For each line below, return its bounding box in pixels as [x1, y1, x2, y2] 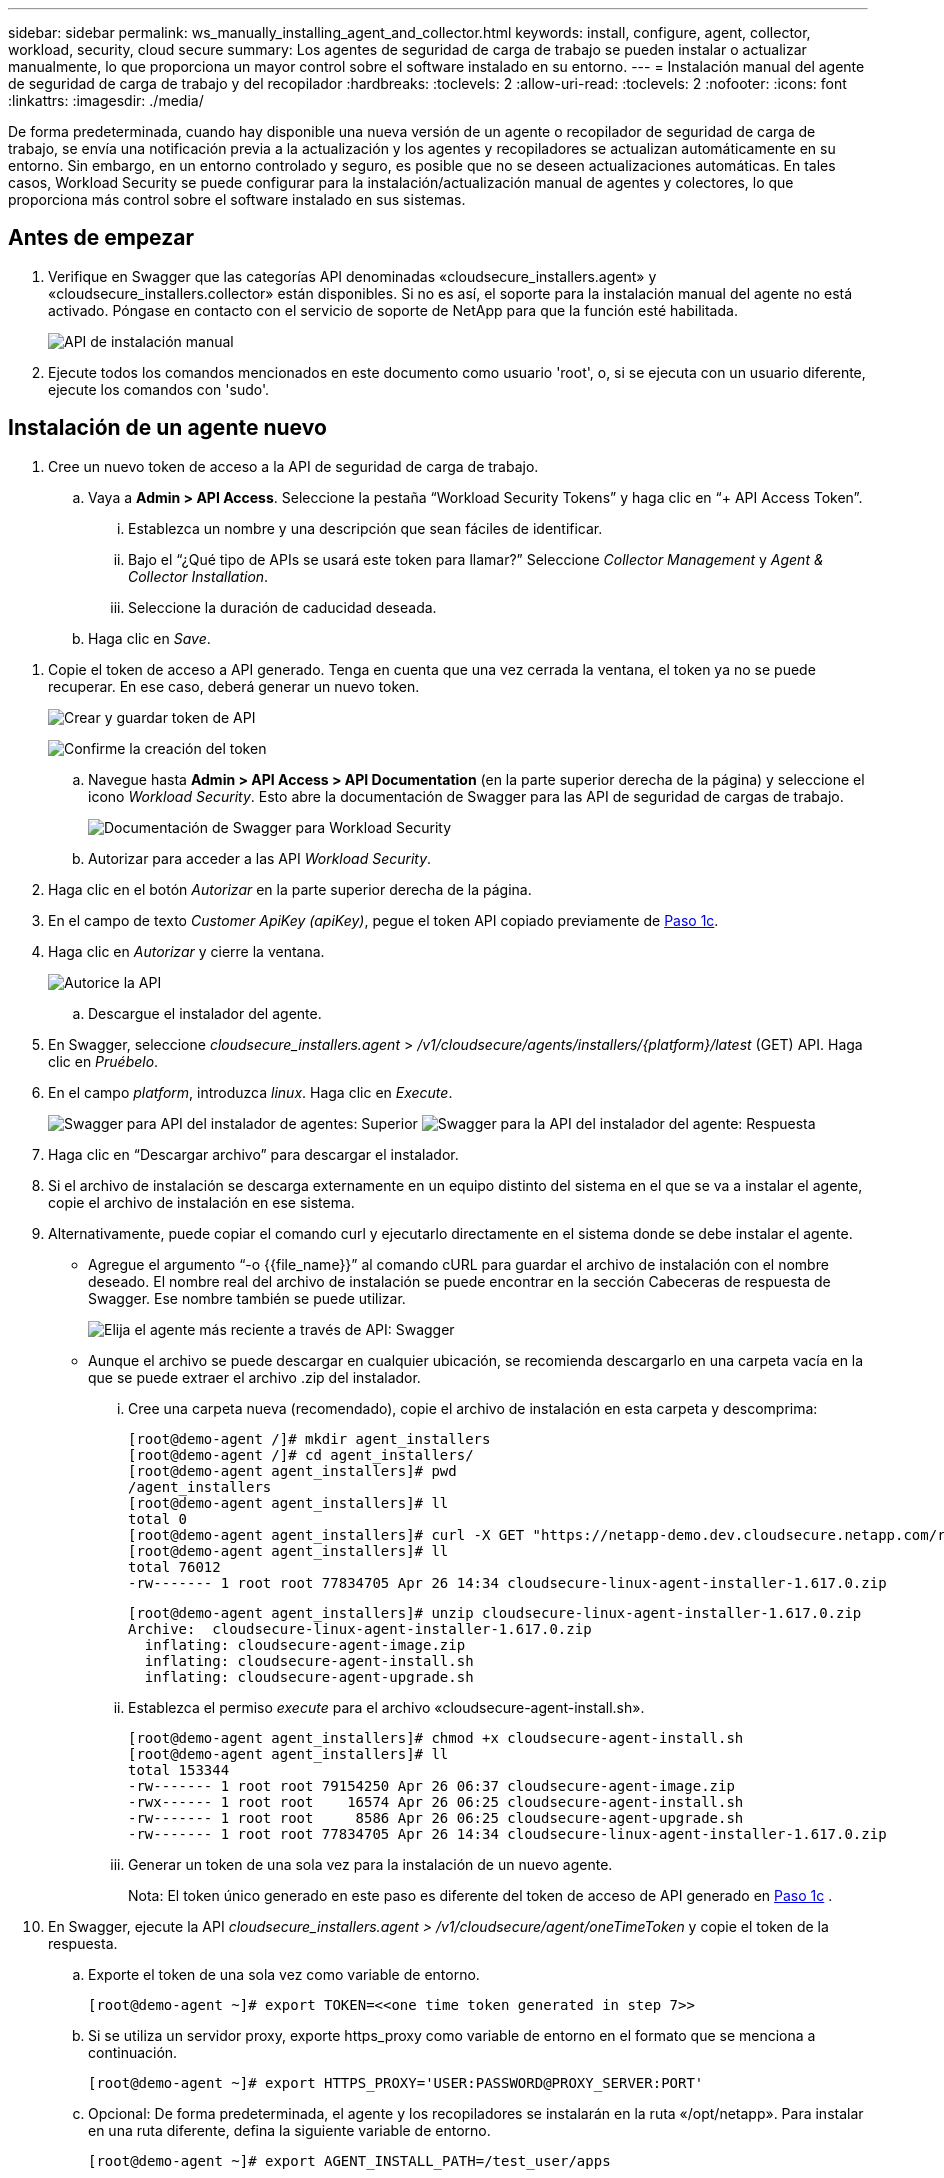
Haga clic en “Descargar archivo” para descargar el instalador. [48, 1145, 459, 1163]
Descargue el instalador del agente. [88, 1004, 322, 1022]
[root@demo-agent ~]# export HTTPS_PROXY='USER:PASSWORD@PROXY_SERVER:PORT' [88, 2074, 704, 2091]
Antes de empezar [8, 225, 194, 251]
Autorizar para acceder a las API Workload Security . [88, 849, 432, 867]
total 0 [128, 1510, 188, 1527]
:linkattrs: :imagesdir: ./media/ [8, 92, 204, 109]
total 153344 [128, 1761, 230, 1778]
